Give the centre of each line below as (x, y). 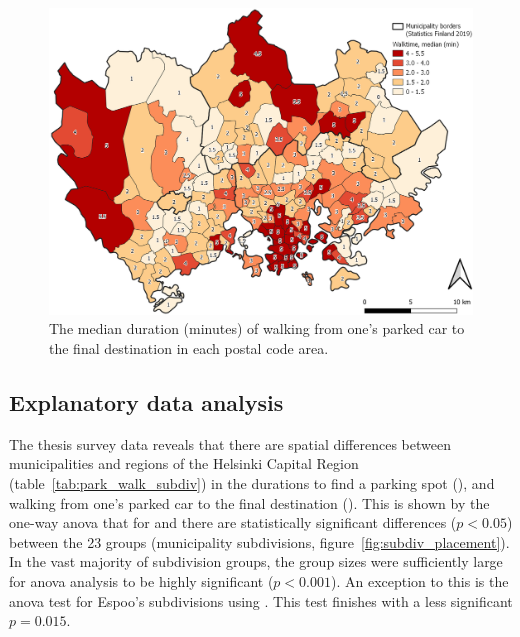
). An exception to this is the (419, 580)
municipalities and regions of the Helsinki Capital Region (184, 463)
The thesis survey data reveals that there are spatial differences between (230, 443)
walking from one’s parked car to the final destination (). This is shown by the (249, 502)
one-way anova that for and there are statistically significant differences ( (233, 522)
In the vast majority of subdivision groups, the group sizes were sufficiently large (256, 561)
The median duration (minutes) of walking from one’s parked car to (257, 328)
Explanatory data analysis (146, 401)
